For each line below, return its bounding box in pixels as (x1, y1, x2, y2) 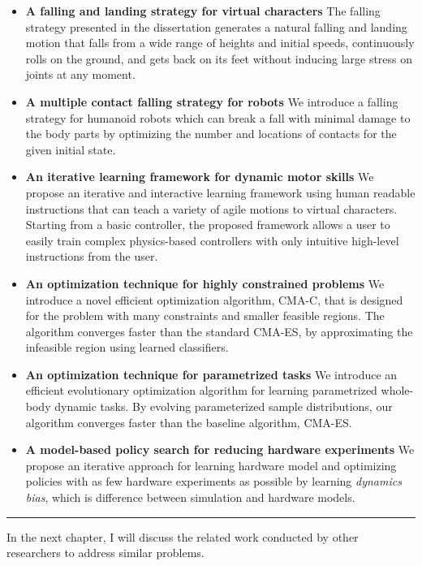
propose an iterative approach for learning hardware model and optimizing (25, 456, 397, 473)
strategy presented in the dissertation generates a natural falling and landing (25, 18, 407, 35)
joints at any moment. (25, 66, 136, 83)
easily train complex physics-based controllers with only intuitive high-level (25, 231, 399, 248)
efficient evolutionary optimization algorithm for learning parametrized (25, 382, 377, 399)
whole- (381, 382, 414, 399)
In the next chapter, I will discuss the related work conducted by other (6, 528, 359, 545)
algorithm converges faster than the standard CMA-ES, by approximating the (25, 322, 413, 339)
